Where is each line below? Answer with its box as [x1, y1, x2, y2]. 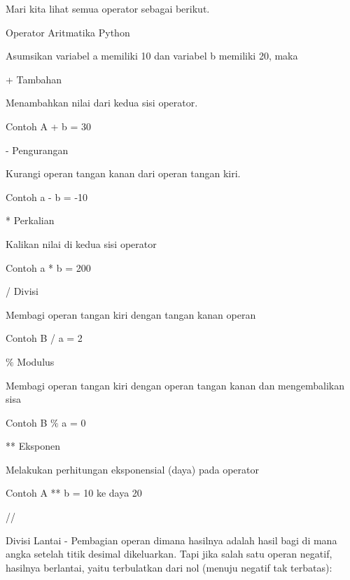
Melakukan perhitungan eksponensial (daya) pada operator [6, 462, 260, 476]
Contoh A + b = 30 [6, 118, 92, 133]
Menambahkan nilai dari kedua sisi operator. [6, 95, 198, 110]
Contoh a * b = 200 [6, 260, 91, 275]
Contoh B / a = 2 [6, 331, 83, 345]
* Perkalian [6, 213, 55, 228]
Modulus [17, 354, 55, 368]
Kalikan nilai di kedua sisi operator [6, 236, 157, 251]
